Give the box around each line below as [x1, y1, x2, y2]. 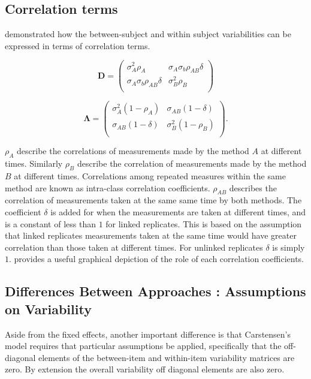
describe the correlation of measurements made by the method [77, 157, 307, 170]
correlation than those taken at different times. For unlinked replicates [5, 240, 263, 253]
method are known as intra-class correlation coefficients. [5, 181, 210, 194]
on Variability [5, 299, 92, 318]
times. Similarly [5, 157, 63, 170]
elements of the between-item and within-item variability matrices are [38, 351, 295, 363]
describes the [229, 181, 277, 194]
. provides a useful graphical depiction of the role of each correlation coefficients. [9, 252, 304, 265]
